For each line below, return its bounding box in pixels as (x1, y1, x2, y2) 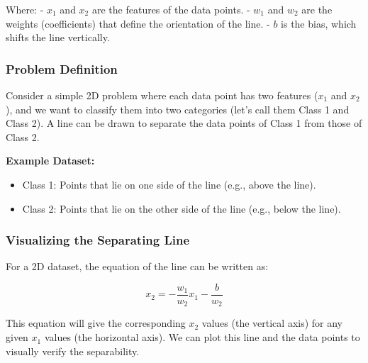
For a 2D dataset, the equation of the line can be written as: (6, 259, 269, 274)
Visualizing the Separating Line (6, 231, 190, 249)
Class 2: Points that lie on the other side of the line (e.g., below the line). (22, 201, 341, 216)
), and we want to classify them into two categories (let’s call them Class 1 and (6, 101, 350, 116)
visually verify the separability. (6, 343, 140, 358)
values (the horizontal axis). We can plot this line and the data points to (44, 330, 360, 345)
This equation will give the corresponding (6, 315, 186, 330)
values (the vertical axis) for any (201, 315, 343, 330)
